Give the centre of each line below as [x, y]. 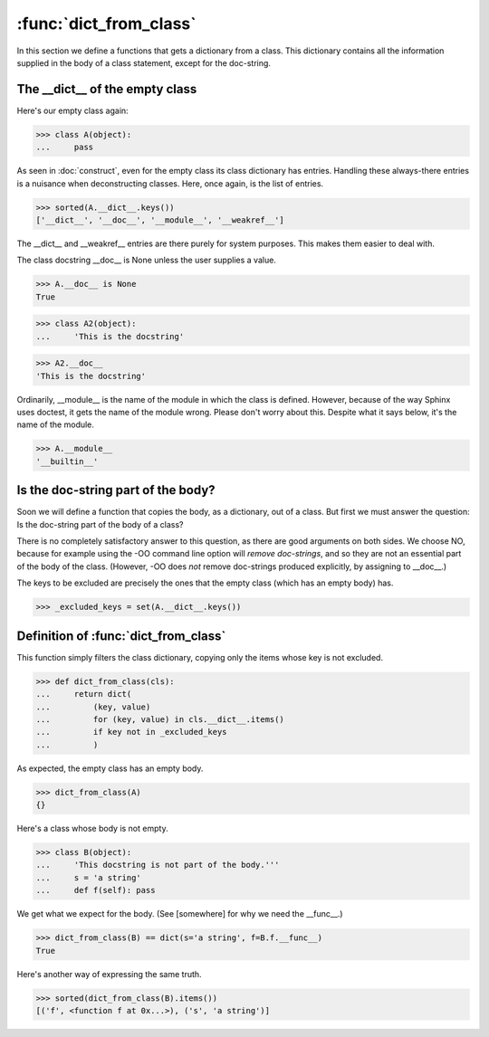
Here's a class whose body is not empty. [92, 829]
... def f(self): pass [96, 890]
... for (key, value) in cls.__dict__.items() [160, 719]
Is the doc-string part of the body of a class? [100, 524]
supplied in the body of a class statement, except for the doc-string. [144, 62]
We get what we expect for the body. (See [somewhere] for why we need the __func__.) [180, 914]
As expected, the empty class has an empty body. [110, 768]
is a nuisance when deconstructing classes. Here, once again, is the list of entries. [170, 183]
